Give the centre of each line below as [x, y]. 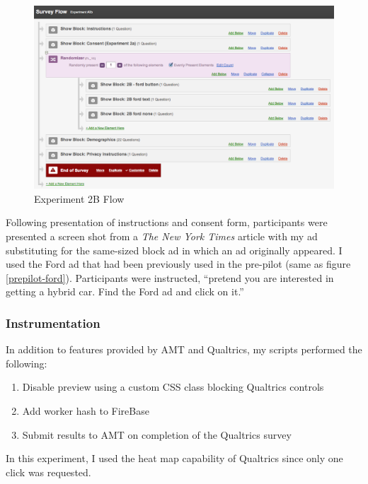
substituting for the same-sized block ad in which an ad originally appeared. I [174, 250]
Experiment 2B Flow [79, 198]
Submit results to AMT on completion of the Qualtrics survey [157, 434]
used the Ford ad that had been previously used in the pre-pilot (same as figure [178, 264]
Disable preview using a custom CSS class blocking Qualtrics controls [173, 387]
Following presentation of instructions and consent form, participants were [167, 222]
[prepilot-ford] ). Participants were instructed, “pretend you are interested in [170, 277]
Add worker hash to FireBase [86, 410]
